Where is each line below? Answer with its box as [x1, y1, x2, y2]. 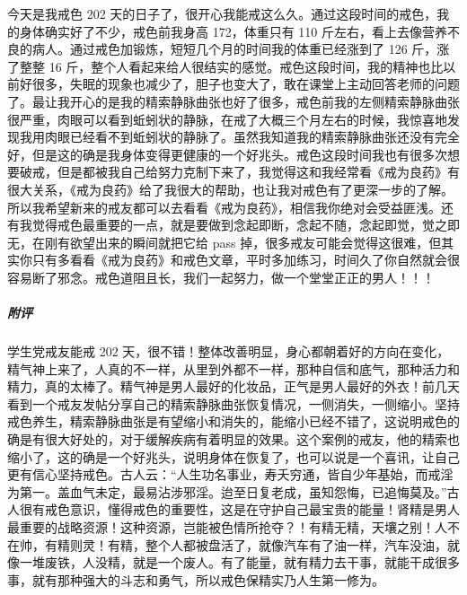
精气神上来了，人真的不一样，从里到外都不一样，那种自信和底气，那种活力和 [7, 359, 460, 378]
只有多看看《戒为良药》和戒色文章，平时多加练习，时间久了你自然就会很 [31, 250, 460, 269]
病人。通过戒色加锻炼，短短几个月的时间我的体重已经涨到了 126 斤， [31, 39, 437, 58]
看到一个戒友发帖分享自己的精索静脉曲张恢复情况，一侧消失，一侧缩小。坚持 [7, 394, 460, 413]
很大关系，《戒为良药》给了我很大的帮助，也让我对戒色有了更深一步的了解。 [7, 179, 454, 198]
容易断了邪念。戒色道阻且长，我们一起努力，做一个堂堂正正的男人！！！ [7, 267, 435, 286]
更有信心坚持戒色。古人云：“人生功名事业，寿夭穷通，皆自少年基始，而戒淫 [7, 465, 454, 484]
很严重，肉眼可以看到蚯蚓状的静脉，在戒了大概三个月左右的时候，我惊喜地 [7, 109, 447, 128]
